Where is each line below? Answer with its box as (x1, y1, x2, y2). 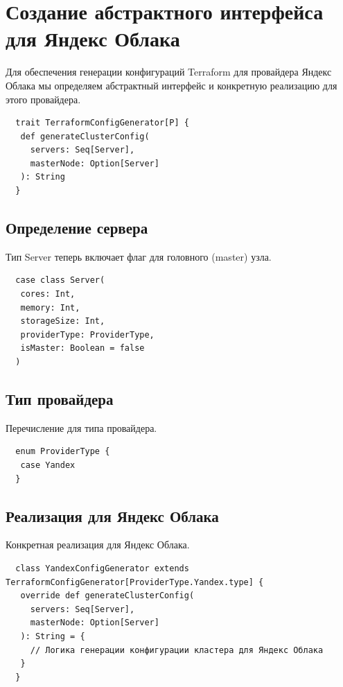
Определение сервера (6, 217, 148, 238)
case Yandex (20, 460, 76, 470)
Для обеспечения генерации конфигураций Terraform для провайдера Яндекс (6, 64, 332, 79)
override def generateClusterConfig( (20, 591, 195, 601)
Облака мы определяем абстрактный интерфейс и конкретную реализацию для (6, 78, 337, 92)
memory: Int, (20, 302, 80, 313)
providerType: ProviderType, (20, 329, 155, 340)
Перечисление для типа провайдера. (6, 420, 157, 435)
